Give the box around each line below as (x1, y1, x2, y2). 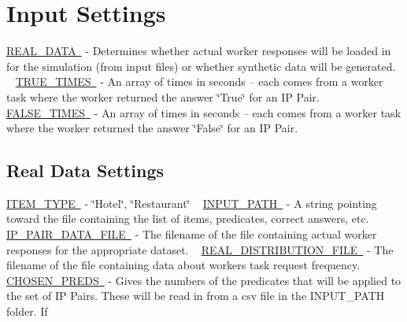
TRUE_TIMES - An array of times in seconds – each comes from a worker (15, 73, 383, 90)
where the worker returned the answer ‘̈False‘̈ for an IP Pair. (6, 120, 298, 136)
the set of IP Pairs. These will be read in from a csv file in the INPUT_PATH (6, 287, 385, 304)
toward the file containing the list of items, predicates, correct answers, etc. (6, 210, 369, 227)
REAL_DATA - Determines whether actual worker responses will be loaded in (6, 43, 391, 59)
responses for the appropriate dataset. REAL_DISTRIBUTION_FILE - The (6, 241, 394, 257)
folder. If (6, 303, 48, 320)
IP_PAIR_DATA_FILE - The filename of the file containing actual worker (6, 226, 377, 242)
